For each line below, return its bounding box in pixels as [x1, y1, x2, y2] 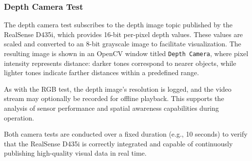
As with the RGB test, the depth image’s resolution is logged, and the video [4, 83, 232, 94]
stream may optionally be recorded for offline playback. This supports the [4, 93, 224, 103]
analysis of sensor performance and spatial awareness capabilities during [4, 103, 219, 113]
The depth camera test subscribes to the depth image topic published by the [4, 20, 233, 30]
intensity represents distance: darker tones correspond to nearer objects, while [4, 58, 236, 68]
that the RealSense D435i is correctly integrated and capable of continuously [4, 138, 233, 148]
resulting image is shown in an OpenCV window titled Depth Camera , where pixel [4, 48, 249, 58]
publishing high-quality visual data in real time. [4, 148, 147, 158]
